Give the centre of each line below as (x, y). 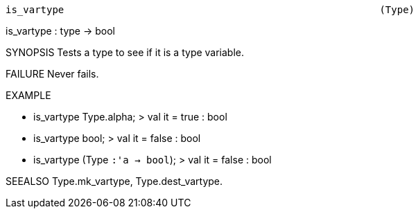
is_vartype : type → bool (61, 31)
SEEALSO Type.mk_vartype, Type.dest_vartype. (114, 181)
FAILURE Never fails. (52, 74)
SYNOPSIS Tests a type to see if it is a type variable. (125, 52)
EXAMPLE (28, 95)
